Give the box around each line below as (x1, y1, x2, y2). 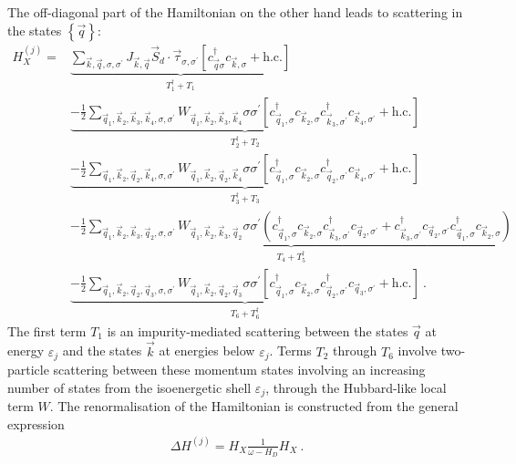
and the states (62, 341, 142, 360)
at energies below (159, 341, 255, 360)
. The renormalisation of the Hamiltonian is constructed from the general (49, 397, 459, 416)
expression (7, 414, 65, 433)
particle (7, 360, 49, 379)
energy (7, 341, 45, 360)
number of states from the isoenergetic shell (7, 377, 252, 397)
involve (397, 341, 437, 360)
